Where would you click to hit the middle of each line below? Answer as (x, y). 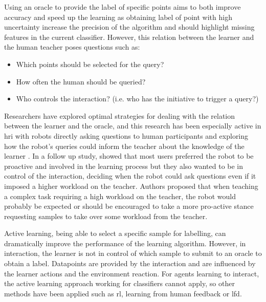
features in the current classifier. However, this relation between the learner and (129, 37)
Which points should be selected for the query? (90, 64)
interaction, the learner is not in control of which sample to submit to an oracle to (133, 253)
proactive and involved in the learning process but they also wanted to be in (124, 166)
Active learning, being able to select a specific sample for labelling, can (115, 233)
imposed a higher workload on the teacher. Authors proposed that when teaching (131, 186)
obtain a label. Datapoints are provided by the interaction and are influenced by (130, 263)
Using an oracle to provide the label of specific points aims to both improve (123, 7)
